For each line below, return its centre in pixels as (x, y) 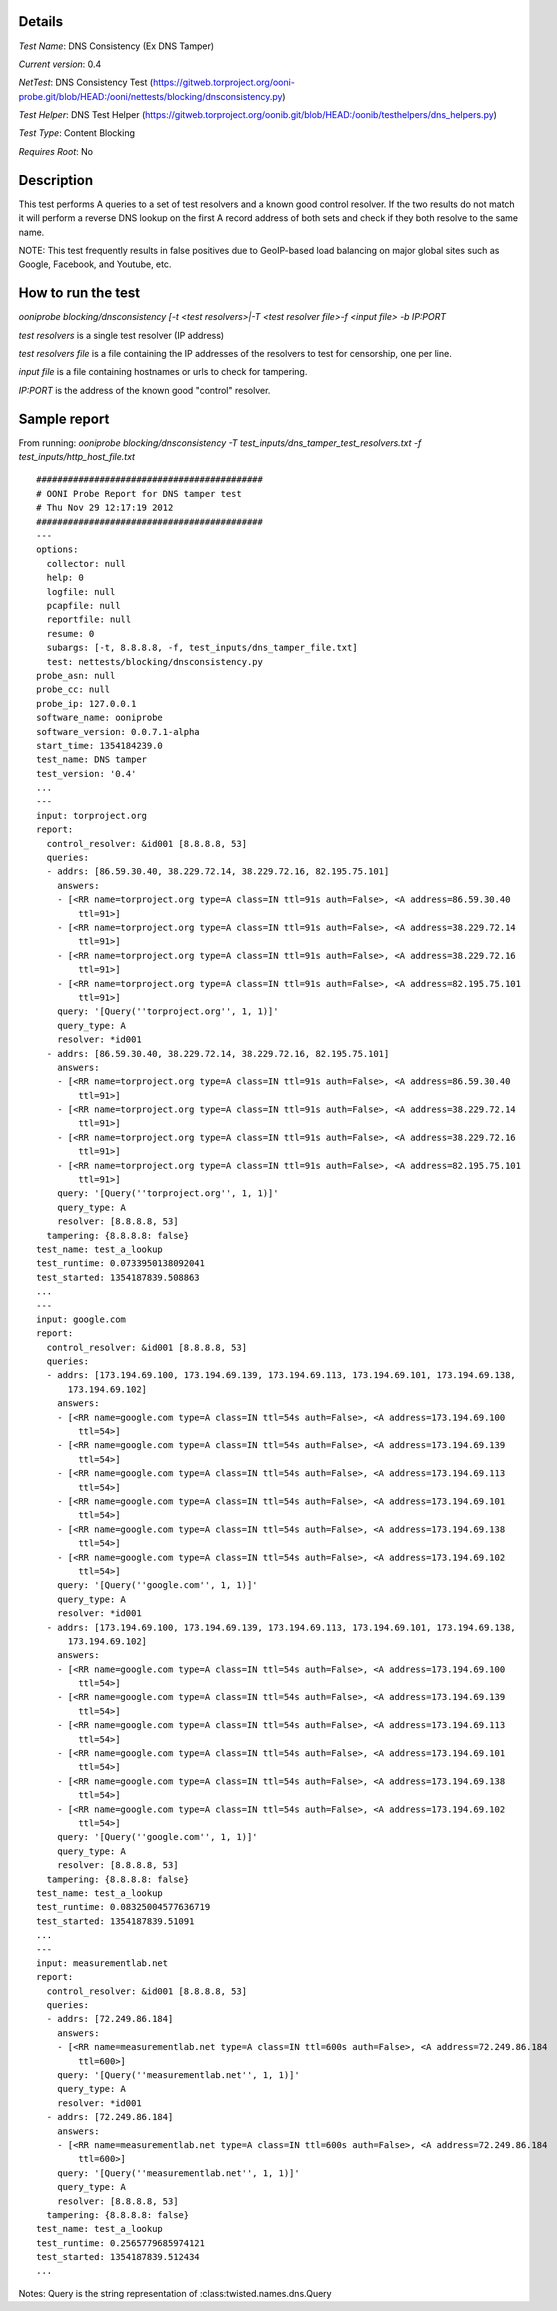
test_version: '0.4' (86, 773)
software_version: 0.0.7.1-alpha (118, 731)
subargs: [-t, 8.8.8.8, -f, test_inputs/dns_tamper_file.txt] (202, 648)
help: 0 (65, 578)
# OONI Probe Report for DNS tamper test (139, 493)
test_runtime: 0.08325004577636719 (123, 1907)
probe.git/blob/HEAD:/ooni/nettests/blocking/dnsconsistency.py (150, 96)
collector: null (86, 563)
